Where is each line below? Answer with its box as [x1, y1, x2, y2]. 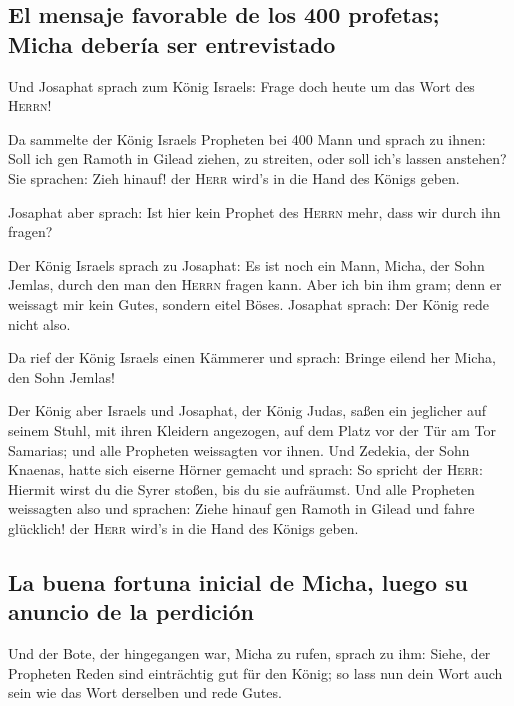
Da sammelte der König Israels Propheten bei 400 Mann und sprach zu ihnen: [8, 128, 486, 149]
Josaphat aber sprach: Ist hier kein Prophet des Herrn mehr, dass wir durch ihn [8, 201, 501, 222]
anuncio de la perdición [8, 596, 255, 627]
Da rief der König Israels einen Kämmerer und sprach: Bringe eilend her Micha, [8, 347, 496, 368]
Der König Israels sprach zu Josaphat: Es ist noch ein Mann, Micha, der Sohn [8, 254, 485, 275]
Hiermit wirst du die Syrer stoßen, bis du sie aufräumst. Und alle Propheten [8, 478, 475, 499]
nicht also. [8, 313, 71, 334]
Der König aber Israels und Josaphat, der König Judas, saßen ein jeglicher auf [8, 400, 486, 421]
